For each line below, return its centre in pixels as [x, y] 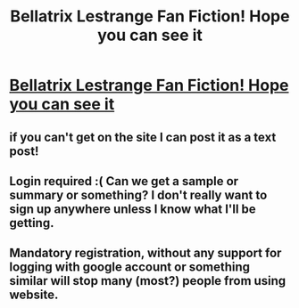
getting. [32, 223]
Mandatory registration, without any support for [145, 253]
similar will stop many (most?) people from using [148, 281]
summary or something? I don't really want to [138, 195]
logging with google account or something [130, 267]
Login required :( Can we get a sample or [124, 181]
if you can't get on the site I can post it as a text [143, 137]
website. [34, 295]
